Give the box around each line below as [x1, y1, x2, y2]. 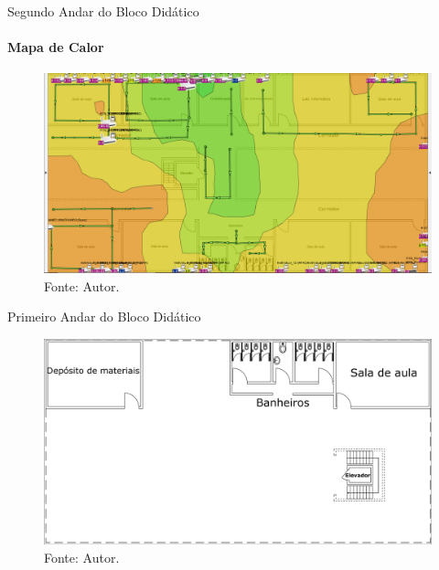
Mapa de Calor [7, 37, 104, 57]
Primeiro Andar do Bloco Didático [7, 307, 201, 326]
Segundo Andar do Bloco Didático [7, 2, 199, 20]
